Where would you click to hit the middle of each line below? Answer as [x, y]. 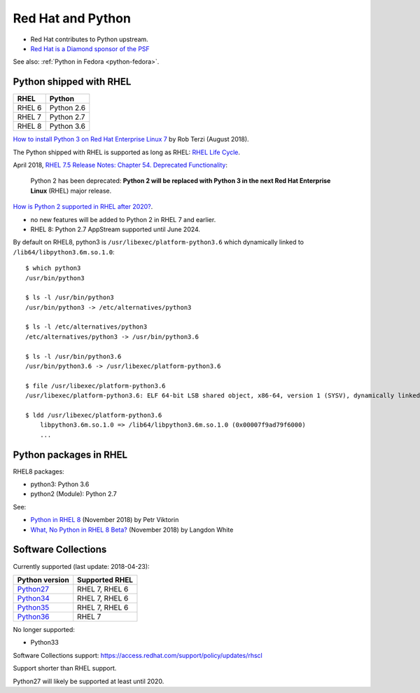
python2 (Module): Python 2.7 [73, 494]
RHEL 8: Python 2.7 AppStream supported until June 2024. [115, 229]
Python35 [33, 608]
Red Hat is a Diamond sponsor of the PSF [90, 48]
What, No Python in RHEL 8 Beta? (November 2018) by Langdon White [132, 530]
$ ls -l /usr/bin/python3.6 [73, 356]
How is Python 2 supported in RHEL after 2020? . [83, 207]
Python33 [44, 643]
